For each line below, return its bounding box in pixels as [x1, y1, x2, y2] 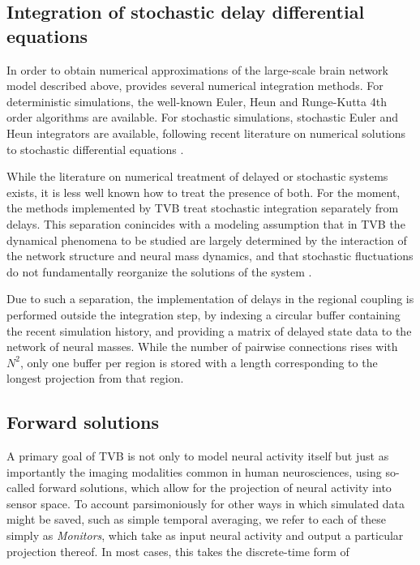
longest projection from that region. [6, 370, 184, 387]
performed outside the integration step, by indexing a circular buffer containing [6, 306, 401, 323]
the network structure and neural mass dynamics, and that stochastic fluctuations [6, 247, 414, 264]
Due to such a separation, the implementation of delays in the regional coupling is [6, 290, 414, 307]
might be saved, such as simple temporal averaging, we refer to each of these [6, 511, 386, 528]
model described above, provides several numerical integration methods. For [6, 77, 384, 94]
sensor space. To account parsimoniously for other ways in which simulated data [6, 494, 405, 511]
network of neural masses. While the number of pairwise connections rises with [6, 338, 398, 355]
